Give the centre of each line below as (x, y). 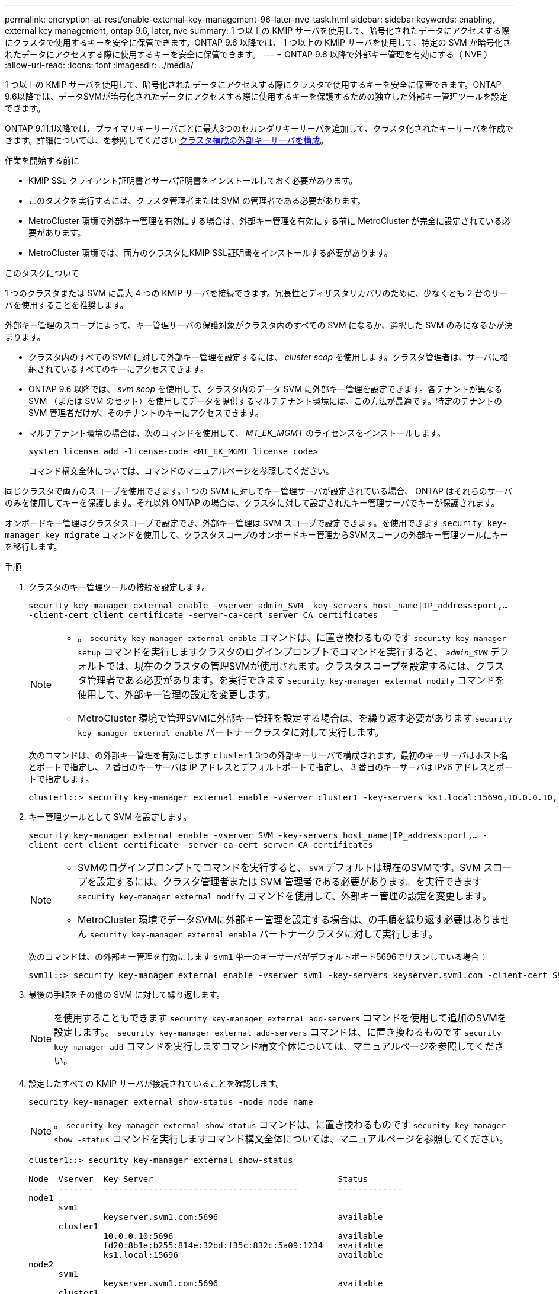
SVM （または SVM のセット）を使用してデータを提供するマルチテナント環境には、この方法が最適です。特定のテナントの (266, 401)
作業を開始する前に (42, 160)
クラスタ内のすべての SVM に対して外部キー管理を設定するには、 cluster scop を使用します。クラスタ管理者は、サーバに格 (269, 357)
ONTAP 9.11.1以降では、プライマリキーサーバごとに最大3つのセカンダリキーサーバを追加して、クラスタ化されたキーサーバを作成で (259, 128)
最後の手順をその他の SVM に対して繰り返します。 (127, 994)
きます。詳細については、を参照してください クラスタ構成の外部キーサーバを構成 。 (167, 140)
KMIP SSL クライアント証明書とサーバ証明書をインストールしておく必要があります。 (193, 180)
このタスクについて (42, 273)
